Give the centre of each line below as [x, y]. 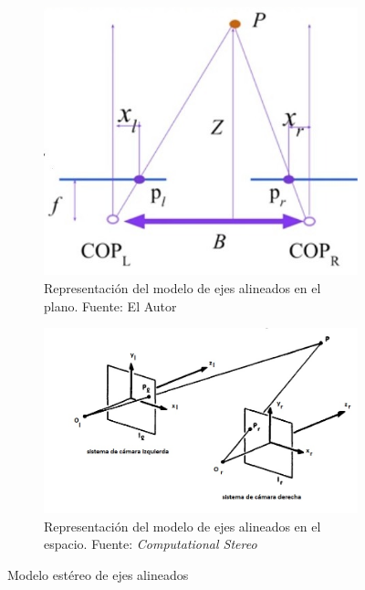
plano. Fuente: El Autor [110, 306]
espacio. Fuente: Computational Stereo [151, 544]
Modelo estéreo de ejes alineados [98, 574]
